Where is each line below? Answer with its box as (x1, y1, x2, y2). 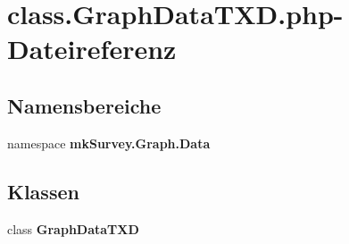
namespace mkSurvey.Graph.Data (7, 133, 211, 152)
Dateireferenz (7, 30, 177, 67)
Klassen (7, 177, 79, 205)
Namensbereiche (7, 91, 162, 119)
